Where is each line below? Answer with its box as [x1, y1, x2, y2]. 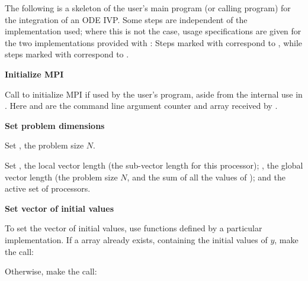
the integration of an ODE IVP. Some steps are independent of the [5, 13, 248, 25]
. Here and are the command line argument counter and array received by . [5, 99, 278, 112]
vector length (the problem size [5, 170, 118, 183]
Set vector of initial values [5, 202, 114, 214]
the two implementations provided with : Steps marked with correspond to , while [5, 36, 303, 49]
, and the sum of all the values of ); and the [127, 170, 285, 183]
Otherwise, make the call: [5, 265, 97, 277]
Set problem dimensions [5, 119, 105, 131]
